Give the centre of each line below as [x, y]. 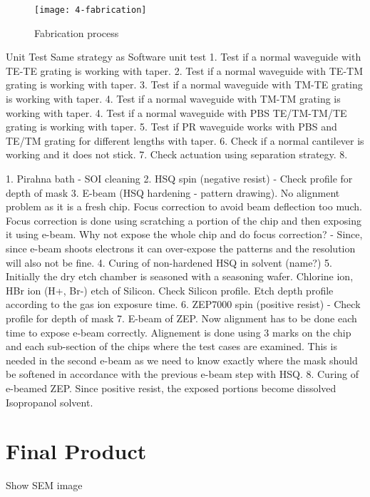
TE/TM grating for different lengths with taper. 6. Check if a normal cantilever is [185, 140]
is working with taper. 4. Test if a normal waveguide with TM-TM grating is [173, 99]
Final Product [76, 451]
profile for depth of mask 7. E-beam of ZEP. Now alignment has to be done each [181, 318]
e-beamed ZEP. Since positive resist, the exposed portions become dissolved [171, 388]
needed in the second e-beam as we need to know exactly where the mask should [182, 360]
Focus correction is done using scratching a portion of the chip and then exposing [184, 220]
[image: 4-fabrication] [91, 10]
